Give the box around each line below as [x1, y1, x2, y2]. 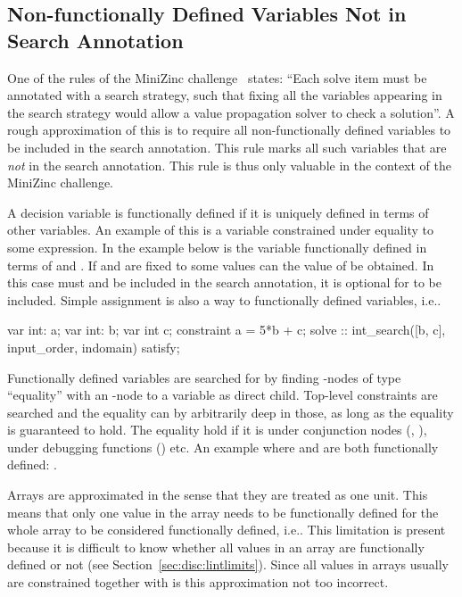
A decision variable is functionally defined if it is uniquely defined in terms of [7, 203, 429, 221]
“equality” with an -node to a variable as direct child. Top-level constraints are [7, 386, 438, 404]
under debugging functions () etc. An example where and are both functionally [7, 437, 439, 456]
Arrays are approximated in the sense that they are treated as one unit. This [7, 485, 428, 504]
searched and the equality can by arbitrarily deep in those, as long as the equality [7, 402, 454, 421]
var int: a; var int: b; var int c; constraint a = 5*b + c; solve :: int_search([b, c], [7, 320, 446, 339]
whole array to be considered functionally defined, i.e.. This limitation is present [7, 520, 446, 539]
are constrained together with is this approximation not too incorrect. [7, 573, 389, 592]
